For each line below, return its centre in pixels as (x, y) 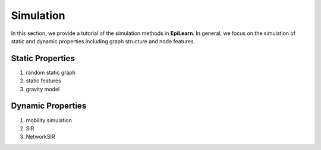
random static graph (51, 72)
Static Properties (43, 58)
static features (44, 81)
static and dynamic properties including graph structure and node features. (103, 41)
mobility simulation (49, 120)
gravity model (43, 89)
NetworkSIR (41, 137)
